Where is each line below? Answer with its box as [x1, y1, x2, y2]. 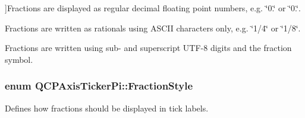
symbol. [5, 53, 33, 65]
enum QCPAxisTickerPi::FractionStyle [5, 78, 193, 93]
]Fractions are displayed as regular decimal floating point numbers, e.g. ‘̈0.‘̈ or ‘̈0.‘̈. [5, 2, 301, 14]
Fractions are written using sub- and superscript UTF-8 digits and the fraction [5, 42, 292, 54]
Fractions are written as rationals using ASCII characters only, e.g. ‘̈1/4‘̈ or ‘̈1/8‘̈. [5, 21, 301, 34]
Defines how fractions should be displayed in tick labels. [5, 101, 209, 114]
